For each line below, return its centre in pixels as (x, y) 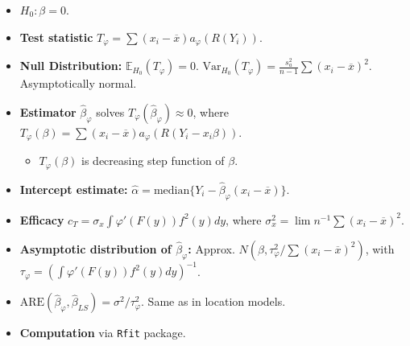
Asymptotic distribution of (95, 248)
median (172, 191)
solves (110, 111)
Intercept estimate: (74, 189)
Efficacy (42, 219)
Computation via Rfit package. (103, 333)
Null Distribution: (71, 66)
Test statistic (56, 37)
